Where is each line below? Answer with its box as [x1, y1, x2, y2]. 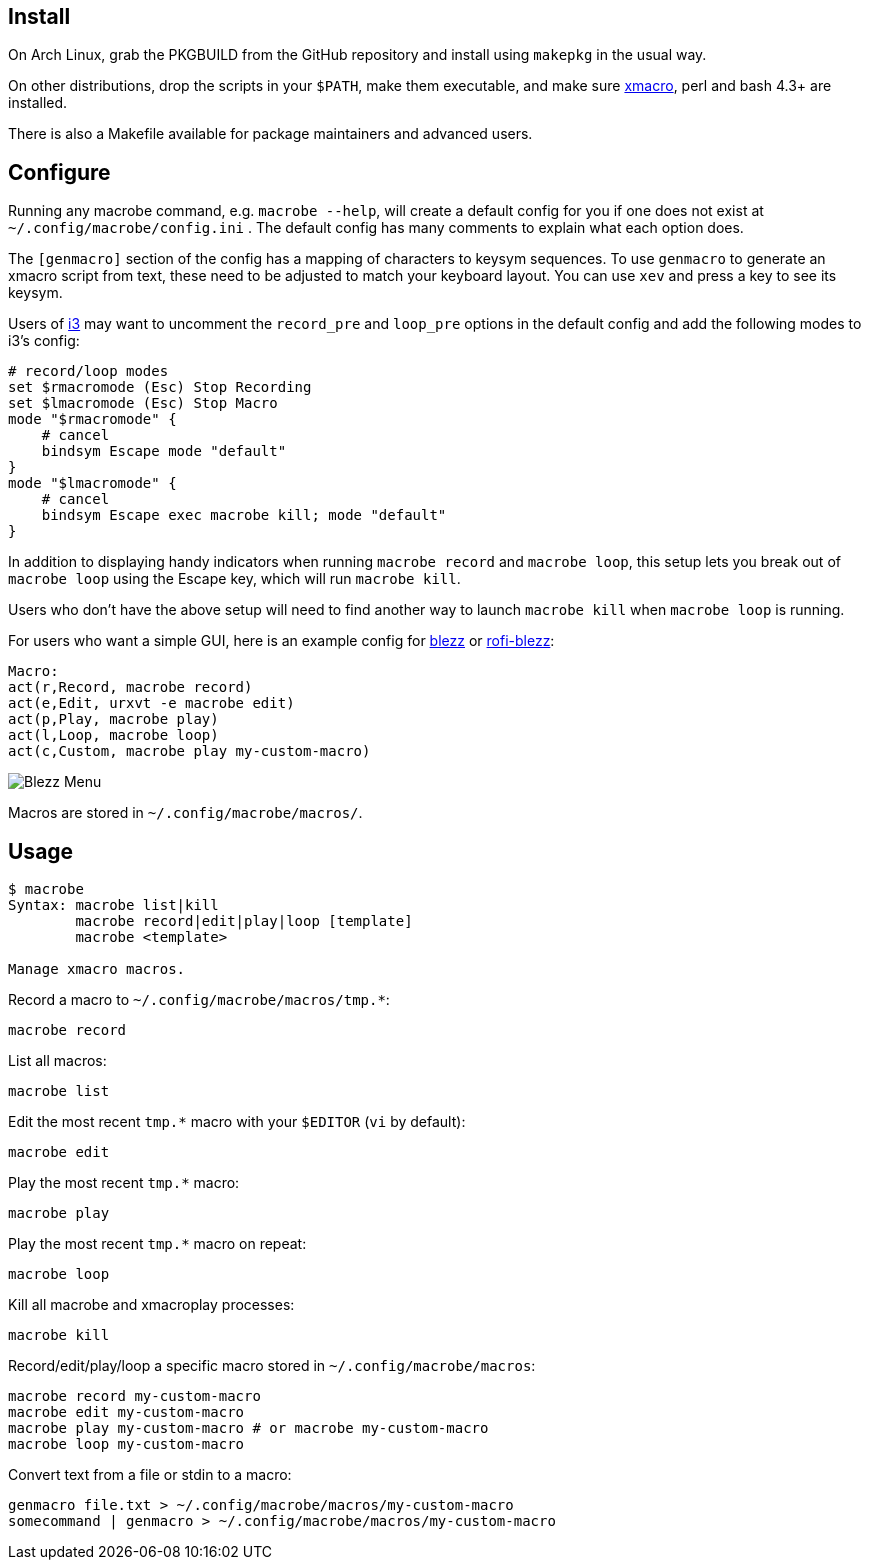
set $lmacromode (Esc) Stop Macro [8, 395, 278, 412]
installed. [8, 94, 68, 112]
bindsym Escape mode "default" [41, 443, 287, 460]
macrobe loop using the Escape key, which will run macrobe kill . [8, 570, 461, 588]
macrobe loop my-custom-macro [8, 1436, 245, 1453]
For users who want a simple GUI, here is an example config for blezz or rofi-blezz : [8, 632, 555, 650]
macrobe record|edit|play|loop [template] [75, 913, 413, 930]
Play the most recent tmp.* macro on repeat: [8, 1235, 307, 1253]
